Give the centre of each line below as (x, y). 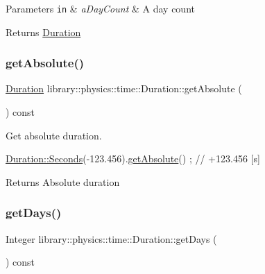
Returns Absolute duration (63, 181)
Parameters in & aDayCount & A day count (100, 8)
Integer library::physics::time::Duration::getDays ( (111, 238)
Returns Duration (43, 32)
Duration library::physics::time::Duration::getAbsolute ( (124, 88)
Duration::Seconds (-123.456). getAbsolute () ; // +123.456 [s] (133, 159)
